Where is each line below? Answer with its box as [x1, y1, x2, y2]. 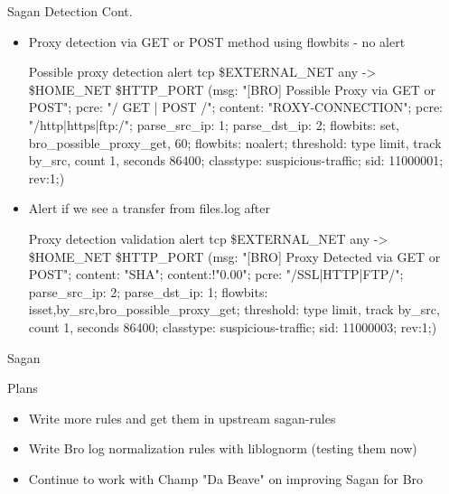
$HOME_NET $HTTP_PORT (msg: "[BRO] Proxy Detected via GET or [28, 247, 441, 266]
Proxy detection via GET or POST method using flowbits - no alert [28, 32, 406, 51]
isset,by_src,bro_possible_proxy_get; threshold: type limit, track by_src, [28, 300, 440, 319]
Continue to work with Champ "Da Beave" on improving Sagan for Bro [28, 469, 424, 488]
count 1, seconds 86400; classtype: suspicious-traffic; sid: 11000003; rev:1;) [28, 317, 437, 336]
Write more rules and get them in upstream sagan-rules [28, 408, 336, 427]
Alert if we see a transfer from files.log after [28, 199, 270, 218]
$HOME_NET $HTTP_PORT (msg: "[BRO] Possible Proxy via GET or [28, 79, 435, 98]
